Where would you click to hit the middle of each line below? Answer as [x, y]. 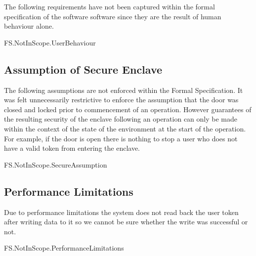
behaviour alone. [29, 26]
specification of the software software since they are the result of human [113, 16]
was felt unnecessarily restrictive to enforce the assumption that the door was [121, 100]
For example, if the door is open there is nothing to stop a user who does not [121, 138]
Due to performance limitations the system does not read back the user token [121, 212]
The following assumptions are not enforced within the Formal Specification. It [124, 90]
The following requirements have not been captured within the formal [109, 6]
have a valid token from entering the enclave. [72, 148]
